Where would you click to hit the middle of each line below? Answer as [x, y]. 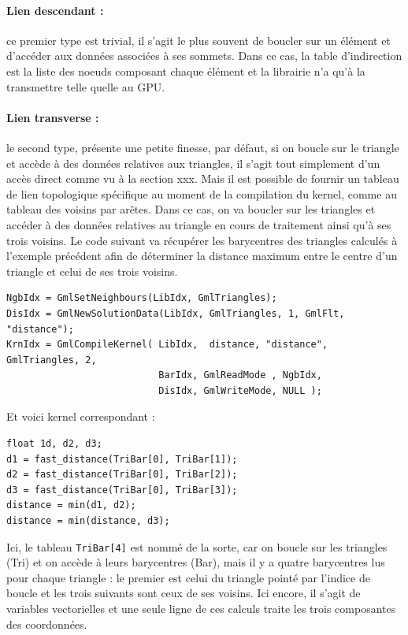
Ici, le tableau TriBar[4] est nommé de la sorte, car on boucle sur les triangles [197, 546]
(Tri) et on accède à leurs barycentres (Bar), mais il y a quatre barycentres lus [196, 562]
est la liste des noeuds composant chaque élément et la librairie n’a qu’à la [186, 71]
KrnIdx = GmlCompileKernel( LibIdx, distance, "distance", [167, 345]
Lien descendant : [55, 10]
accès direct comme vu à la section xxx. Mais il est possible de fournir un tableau [203, 178]
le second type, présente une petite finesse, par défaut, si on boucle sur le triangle [203, 147]
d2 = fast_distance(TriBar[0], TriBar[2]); [122, 475]
